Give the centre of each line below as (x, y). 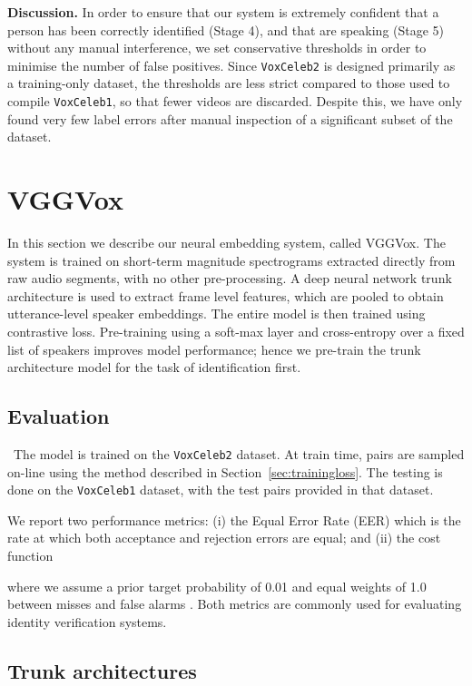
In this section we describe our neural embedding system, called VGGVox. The (226, 242)
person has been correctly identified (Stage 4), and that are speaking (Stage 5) (226, 29)
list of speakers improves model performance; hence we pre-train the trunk (214, 349)
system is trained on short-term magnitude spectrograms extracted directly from (231, 260)
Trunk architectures (102, 670)
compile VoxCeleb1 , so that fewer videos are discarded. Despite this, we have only (235, 101)
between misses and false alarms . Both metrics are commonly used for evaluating (235, 604)
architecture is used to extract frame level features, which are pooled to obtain (226, 295)
